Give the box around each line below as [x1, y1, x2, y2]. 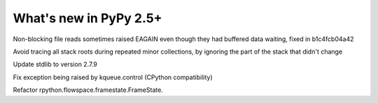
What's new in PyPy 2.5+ [13, 10, 162, 26]
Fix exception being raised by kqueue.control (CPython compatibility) [13, 73, 213, 81]
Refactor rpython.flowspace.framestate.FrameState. [13, 86, 164, 94]
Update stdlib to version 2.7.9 [13, 60, 98, 69]
